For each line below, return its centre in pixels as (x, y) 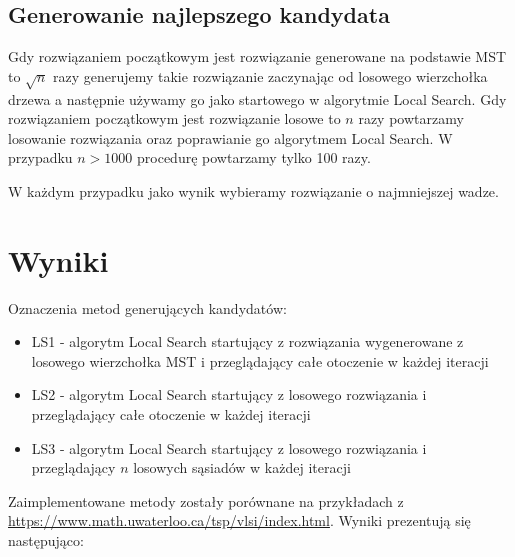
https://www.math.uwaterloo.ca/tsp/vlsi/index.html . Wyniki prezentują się (239, 520)
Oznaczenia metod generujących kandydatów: (147, 307)
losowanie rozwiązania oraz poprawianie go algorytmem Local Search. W (230, 137)
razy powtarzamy (411, 118)
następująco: (46, 540)
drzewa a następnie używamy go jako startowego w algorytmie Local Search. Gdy (257, 98)
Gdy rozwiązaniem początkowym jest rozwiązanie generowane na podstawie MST (257, 56)
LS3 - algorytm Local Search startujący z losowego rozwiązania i (229, 447)
